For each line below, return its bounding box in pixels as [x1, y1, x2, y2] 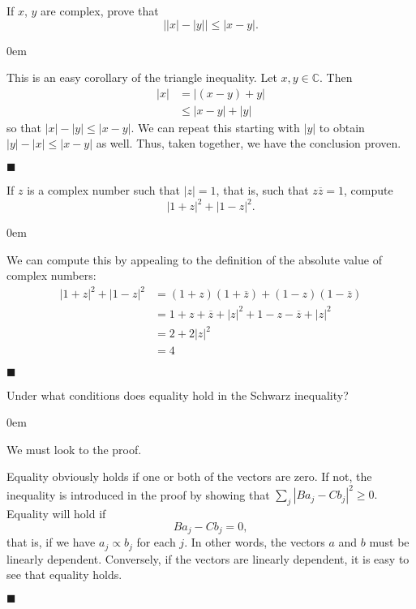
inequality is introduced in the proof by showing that [6, 486, 270, 503]
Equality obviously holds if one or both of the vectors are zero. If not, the [6, 468, 372, 485]
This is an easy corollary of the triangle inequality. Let [6, 69, 277, 86]
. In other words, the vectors [184, 534, 325, 551]
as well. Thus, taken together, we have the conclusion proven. [96, 135, 401, 152]
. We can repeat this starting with [131, 118, 300, 135]
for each [136, 534, 176, 551]
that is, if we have [6, 534, 96, 551]
